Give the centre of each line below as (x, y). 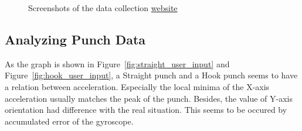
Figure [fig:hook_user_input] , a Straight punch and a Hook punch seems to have (151, 75)
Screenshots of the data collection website (103, 8)
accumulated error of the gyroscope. (69, 121)
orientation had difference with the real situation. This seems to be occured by (146, 110)
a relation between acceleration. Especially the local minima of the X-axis (137, 86)
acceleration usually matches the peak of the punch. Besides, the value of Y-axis (149, 98)
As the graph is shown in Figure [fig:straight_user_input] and (117, 63)
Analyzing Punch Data (75, 39)
